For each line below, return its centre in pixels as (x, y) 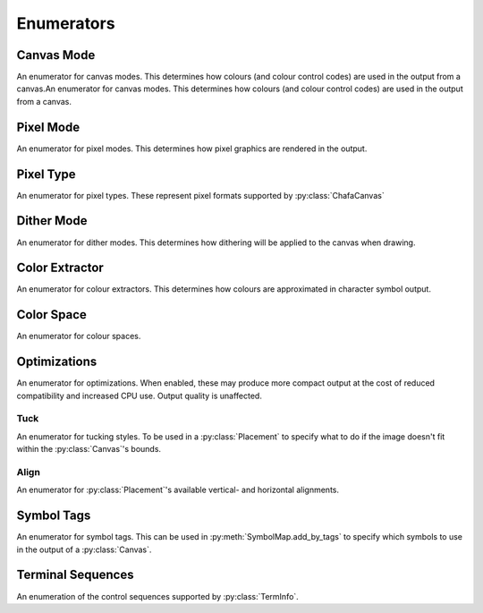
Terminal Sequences (75, 575)
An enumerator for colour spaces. (79, 336)
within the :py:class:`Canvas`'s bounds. (89, 449)
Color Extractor (60, 268)
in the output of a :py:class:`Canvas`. (84, 549)
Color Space (51, 315)
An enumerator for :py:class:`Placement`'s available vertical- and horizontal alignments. (178, 490)
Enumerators (66, 23)
